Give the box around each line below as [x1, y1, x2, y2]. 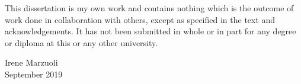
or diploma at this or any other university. [5, 36, 158, 49]
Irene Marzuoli [5, 56, 58, 69]
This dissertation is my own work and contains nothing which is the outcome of [5, 2, 294, 14]
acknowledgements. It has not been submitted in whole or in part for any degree [5, 25, 296, 37]
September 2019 [5, 67, 63, 80]
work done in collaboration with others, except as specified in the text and [5, 13, 276, 25]
